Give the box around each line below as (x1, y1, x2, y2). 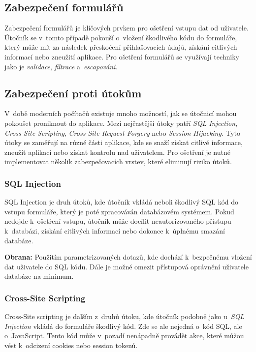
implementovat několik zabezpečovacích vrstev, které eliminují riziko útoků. (4, 156, 232, 167)
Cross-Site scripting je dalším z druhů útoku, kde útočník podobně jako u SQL (4, 311, 245, 322)
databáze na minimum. (4, 271, 74, 281)
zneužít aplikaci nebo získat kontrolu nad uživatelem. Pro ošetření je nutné (4, 147, 230, 157)
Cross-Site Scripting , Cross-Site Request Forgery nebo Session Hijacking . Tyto (4, 127, 241, 138)
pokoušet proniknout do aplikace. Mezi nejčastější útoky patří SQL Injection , (4, 117, 238, 128)
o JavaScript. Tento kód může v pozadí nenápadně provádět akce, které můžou (4, 330, 244, 341)
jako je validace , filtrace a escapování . (4, 61, 118, 71)
